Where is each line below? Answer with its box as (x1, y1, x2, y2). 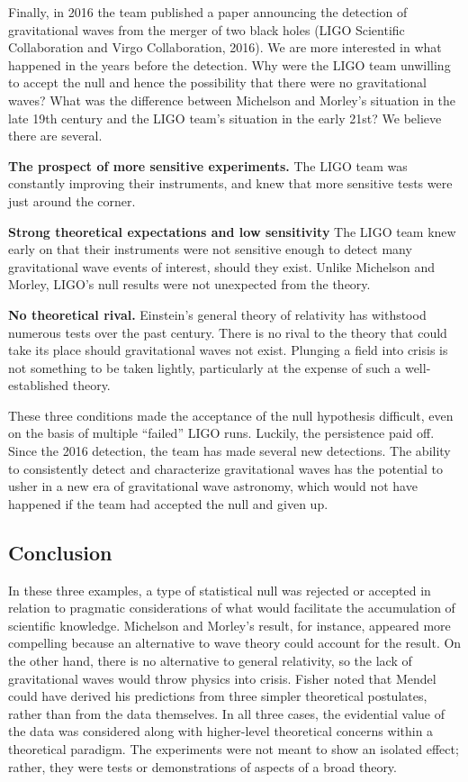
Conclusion (8, 538, 112, 566)
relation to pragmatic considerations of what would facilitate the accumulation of (8, 598, 455, 617)
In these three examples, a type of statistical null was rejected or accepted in (8, 580, 431, 599)
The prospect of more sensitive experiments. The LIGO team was (8, 156, 408, 175)
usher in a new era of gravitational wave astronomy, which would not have (8, 477, 418, 496)
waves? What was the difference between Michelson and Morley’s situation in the (8, 90, 456, 109)
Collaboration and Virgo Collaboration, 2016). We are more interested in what (8, 38, 442, 57)
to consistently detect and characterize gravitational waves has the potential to (8, 459, 443, 477)
